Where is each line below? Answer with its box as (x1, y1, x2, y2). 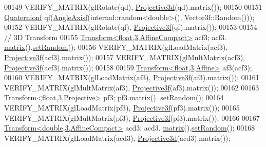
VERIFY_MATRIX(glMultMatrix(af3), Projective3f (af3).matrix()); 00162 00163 (4, 82, 259, 93)
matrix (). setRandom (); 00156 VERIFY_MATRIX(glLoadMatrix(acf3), (4, 42, 228, 52)
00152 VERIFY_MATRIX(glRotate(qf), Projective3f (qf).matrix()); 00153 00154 (4, 22, 257, 32)
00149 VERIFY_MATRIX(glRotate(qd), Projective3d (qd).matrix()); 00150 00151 (4, 2, 262, 12)
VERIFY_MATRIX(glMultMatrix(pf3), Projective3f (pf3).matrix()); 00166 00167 (4, 112, 260, 123)
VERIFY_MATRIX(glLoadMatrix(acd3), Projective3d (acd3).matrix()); (4, 132, 231, 143)
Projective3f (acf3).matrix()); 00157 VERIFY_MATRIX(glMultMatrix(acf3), (4, 51, 245, 62)
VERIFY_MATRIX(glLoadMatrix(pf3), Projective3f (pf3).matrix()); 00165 (4, 102, 240, 113)
